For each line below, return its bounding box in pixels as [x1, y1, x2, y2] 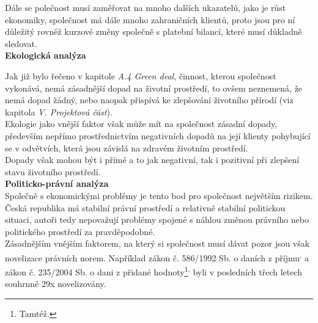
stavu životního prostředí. [5, 165, 101, 178]
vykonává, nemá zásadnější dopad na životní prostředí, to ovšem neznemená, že [5, 81, 303, 94]
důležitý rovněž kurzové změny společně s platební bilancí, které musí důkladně [5, 25, 302, 38]
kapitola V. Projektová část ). [5, 105, 113, 118]
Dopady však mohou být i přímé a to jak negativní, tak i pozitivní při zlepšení [5, 153, 300, 166]
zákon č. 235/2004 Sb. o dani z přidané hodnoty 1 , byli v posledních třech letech [5, 264, 303, 278]
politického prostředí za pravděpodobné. [5, 225, 155, 238]
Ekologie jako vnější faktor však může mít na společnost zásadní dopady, [5, 117, 278, 130]
